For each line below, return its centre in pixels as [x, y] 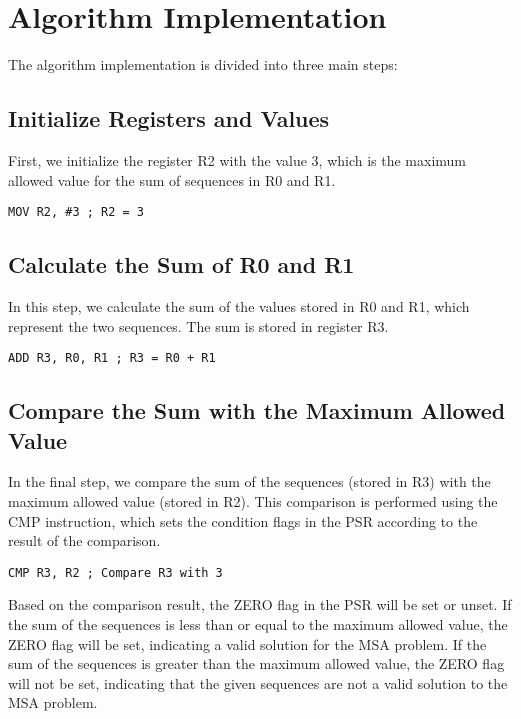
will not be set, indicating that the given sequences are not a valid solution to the [258, 682]
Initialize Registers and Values [169, 118]
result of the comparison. [84, 540]
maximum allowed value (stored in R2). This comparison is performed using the [253, 501]
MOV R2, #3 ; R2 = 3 [76, 212]
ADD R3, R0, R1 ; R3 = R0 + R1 [112, 358]
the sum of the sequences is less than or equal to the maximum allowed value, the [258, 624]
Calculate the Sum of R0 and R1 [181, 264]
